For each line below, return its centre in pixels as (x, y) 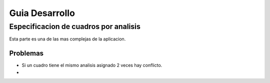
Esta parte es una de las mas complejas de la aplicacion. (67, 39)
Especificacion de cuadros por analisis (75, 26)
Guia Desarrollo (42, 13)
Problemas (26, 53)
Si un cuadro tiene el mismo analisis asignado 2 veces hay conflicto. (92, 65)
